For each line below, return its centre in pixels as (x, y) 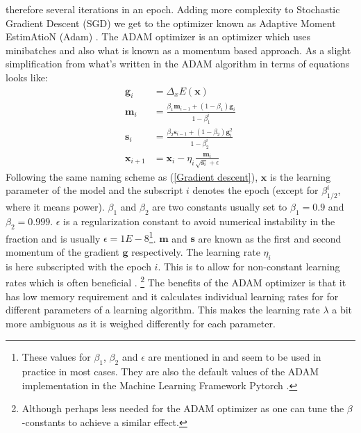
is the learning (300, 176)
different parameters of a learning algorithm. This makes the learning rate (163, 310)
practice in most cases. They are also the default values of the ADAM (170, 371)
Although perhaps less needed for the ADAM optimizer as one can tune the (183, 408)
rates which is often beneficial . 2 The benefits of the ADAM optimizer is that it (176, 281)
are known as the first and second (270, 238)
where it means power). (55, 207)
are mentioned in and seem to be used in (235, 357)
